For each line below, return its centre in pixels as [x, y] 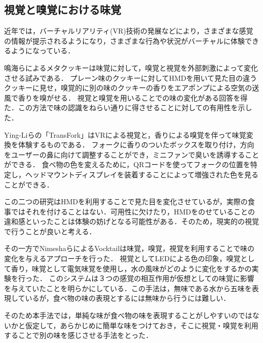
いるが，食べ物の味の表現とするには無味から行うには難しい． [128, 298]
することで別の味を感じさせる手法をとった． [79, 335]
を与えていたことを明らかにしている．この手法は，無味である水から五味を [128, 288]
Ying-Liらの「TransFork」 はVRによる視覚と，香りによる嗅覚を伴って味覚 [125, 134]
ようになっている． [43, 51]
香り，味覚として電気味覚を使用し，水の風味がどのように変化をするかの [131, 268]
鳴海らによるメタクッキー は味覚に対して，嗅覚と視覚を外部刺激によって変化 [131, 67]
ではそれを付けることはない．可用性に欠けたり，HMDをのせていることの [133, 211]
